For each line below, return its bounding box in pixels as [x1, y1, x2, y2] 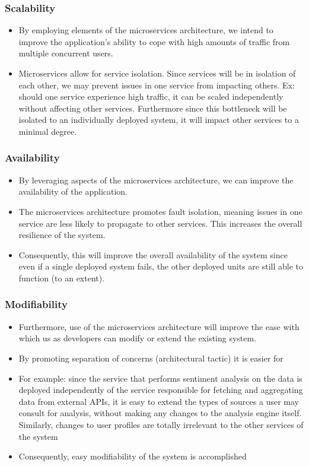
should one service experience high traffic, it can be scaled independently [18, 90, 283, 103]
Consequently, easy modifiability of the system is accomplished [18, 450, 247, 462]
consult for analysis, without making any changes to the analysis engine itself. [18, 407, 302, 419]
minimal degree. [18, 125, 77, 137]
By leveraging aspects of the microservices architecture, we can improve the [18, 173, 294, 186]
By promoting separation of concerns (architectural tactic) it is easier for [18, 351, 283, 364]
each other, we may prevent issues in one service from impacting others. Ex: [18, 78, 295, 91]
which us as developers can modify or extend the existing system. [18, 332, 257, 344]
